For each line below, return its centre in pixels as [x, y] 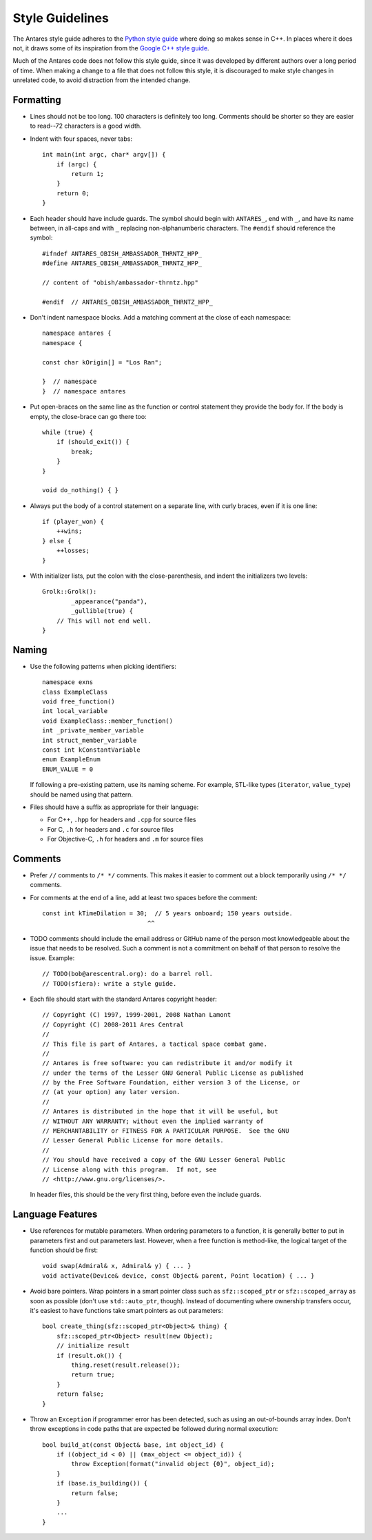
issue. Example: [52, 958]
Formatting [37, 100]
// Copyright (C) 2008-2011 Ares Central [113, 1024]
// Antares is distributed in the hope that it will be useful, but [160, 1112]
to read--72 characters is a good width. [86, 126]
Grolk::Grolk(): [70, 592]
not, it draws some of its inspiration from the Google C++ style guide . [111, 48]
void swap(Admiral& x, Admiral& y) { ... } [117, 1266]
